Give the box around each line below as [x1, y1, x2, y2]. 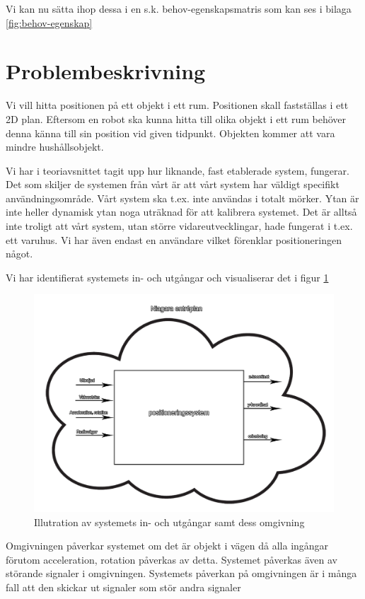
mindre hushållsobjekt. [6, 139, 104, 154]
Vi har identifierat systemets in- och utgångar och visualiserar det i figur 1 [6, 269, 329, 284]
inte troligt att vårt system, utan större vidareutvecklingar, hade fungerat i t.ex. [6, 219, 353, 233]
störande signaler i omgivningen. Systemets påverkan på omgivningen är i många [6, 566, 357, 581]
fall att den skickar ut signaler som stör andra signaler [6, 580, 241, 595]
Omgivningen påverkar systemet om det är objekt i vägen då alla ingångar [6, 538, 329, 553]
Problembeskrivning [6, 57, 206, 86]
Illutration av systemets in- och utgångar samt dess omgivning [34, 514, 305, 529]
